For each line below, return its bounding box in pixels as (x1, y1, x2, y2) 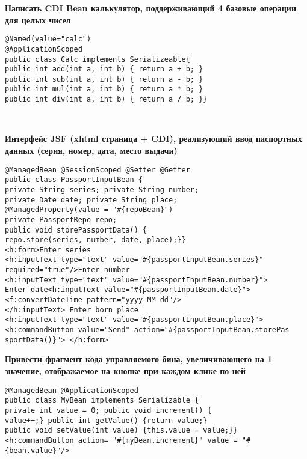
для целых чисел (5, 13, 71, 26)
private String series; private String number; (5, 185, 199, 194)
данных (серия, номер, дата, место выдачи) (5, 144, 178, 156)
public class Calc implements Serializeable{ (5, 55, 190, 64)
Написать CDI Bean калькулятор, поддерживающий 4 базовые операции (5, 2, 296, 14)
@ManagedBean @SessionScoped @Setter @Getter (5, 165, 190, 174)
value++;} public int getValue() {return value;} (5, 416, 208, 425)
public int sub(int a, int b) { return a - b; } (5, 74, 203, 84)
